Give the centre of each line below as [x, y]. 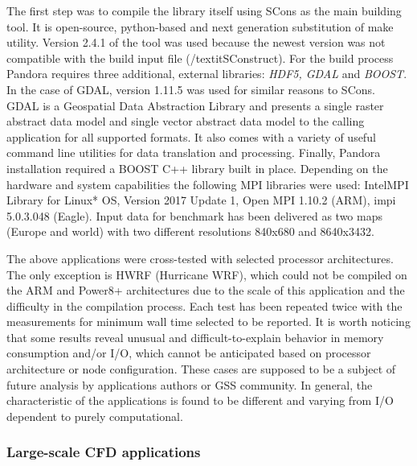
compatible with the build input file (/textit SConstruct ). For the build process [200, 58]
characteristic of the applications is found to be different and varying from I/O [200, 400]
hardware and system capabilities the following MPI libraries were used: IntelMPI [208, 184]
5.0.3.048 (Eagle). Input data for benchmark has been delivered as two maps [194, 215]
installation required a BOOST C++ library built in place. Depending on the [197, 168]
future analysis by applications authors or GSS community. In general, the [190, 384]
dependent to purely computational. [95, 416]
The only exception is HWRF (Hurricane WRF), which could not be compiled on [207, 274]
